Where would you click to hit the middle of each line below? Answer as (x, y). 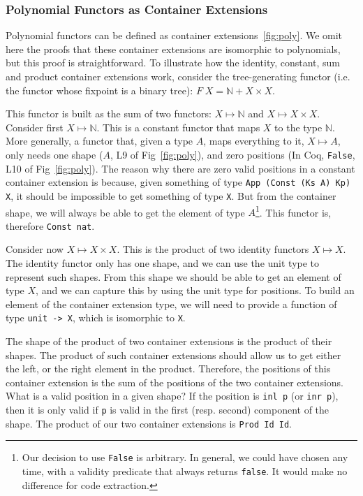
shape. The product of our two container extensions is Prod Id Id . (149, 423)
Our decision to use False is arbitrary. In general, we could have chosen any (185, 457)
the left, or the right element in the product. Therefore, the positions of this (168, 369)
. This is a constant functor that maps (178, 127)
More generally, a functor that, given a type (99, 141)
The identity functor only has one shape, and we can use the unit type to (163, 263)
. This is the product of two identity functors (213, 249)
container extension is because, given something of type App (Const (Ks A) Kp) (178, 182)
